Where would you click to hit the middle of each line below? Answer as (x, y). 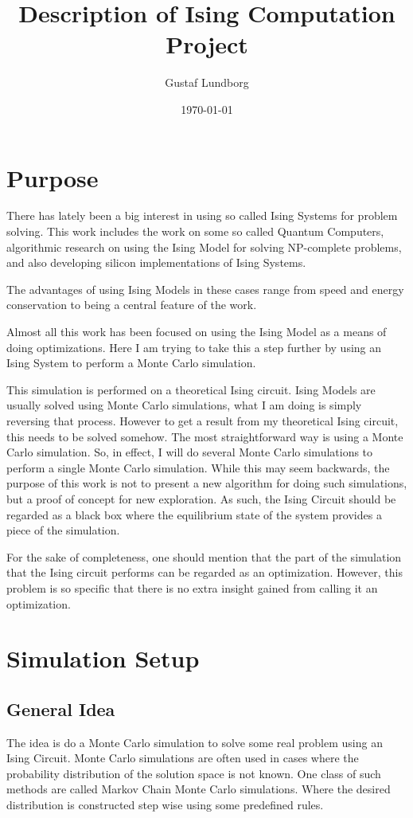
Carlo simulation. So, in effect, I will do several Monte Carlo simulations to (190, 452)
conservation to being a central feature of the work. (132, 305)
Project (207, 44)
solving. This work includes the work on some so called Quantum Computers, (195, 231)
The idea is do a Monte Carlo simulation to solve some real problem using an (195, 742)
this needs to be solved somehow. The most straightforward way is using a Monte (205, 436)
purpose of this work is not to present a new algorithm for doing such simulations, (207, 483)
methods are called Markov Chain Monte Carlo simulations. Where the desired (199, 789)
